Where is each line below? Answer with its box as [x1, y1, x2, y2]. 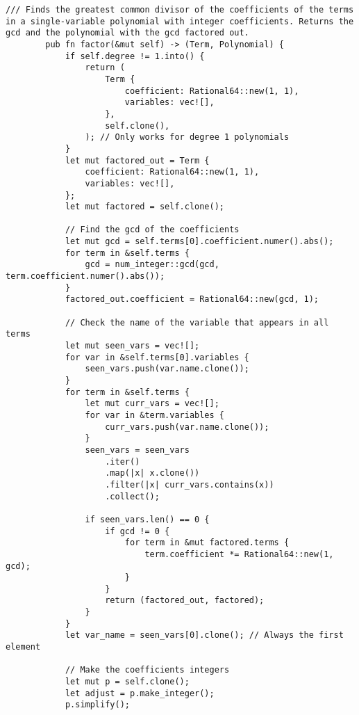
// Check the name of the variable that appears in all [65, 317, 329, 328]
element [6, 642, 41, 652]
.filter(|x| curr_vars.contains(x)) [105, 479, 274, 490]
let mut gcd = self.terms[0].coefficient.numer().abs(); [65, 236, 334, 247]
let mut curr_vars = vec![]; [85, 399, 219, 409]
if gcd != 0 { [105, 526, 170, 536]
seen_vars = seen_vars [85, 444, 190, 455]
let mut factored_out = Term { [65, 155, 210, 166]
